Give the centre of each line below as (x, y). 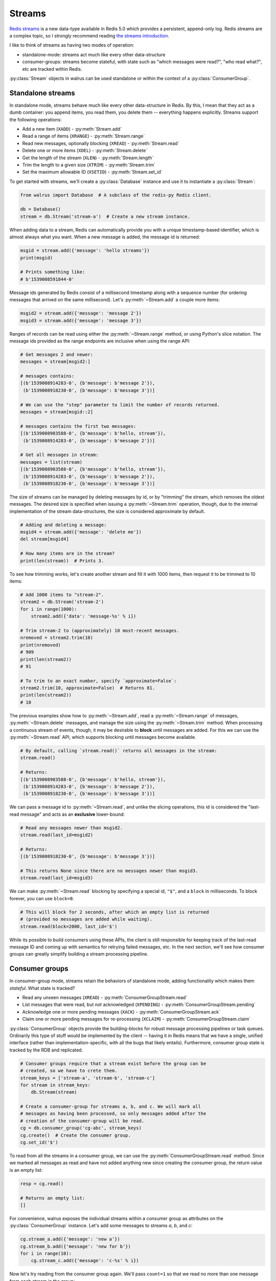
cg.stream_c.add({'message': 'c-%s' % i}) (85, 1261)
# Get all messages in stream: (60, 455)
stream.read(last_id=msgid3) (57, 878)
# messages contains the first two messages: (78, 426)
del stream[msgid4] (44, 539)
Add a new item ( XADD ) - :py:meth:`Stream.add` (72, 129)
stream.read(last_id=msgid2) (57, 835)
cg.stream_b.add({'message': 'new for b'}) (76, 1246)
